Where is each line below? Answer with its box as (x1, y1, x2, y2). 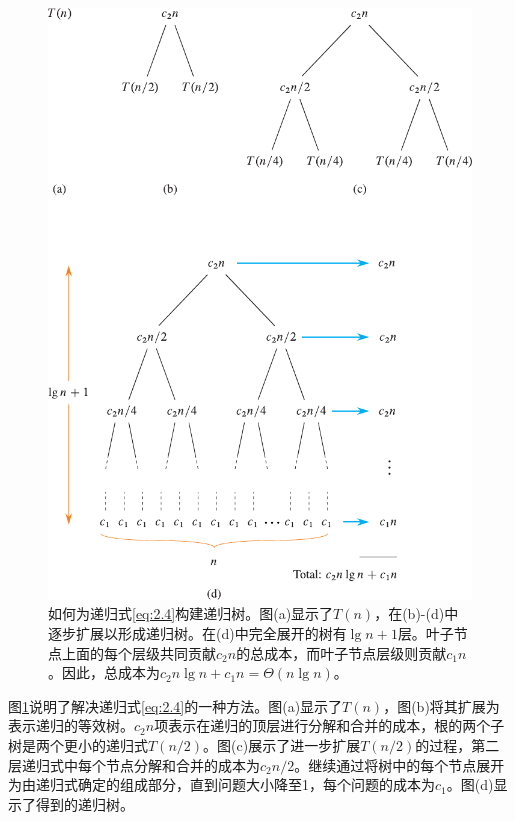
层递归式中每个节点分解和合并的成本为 (8, 754, 260, 775)
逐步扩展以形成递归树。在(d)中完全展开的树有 (48, 622, 347, 643)
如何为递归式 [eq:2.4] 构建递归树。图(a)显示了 (48, 603, 334, 624)
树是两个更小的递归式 (8, 734, 148, 755)
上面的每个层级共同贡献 (61, 642, 216, 663)
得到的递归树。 (35, 793, 134, 814)
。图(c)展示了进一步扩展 (203, 734, 361, 755)
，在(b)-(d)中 (374, 603, 459, 624)
